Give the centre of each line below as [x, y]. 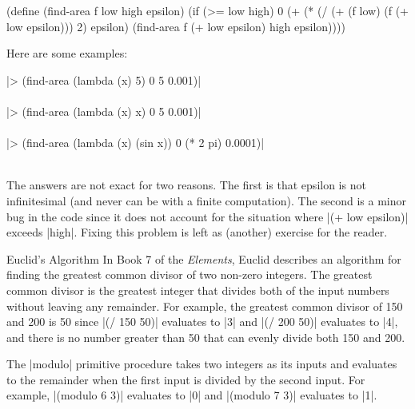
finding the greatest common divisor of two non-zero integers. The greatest [190, 274]
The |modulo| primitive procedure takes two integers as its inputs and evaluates [202, 364]
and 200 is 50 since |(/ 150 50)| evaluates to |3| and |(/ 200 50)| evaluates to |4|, [202, 322]
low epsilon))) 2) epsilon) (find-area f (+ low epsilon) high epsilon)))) [176, 26]
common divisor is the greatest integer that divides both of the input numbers [198, 290]
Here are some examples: [67, 53]
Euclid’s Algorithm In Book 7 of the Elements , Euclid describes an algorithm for [204, 258]
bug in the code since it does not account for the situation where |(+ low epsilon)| [207, 216]
